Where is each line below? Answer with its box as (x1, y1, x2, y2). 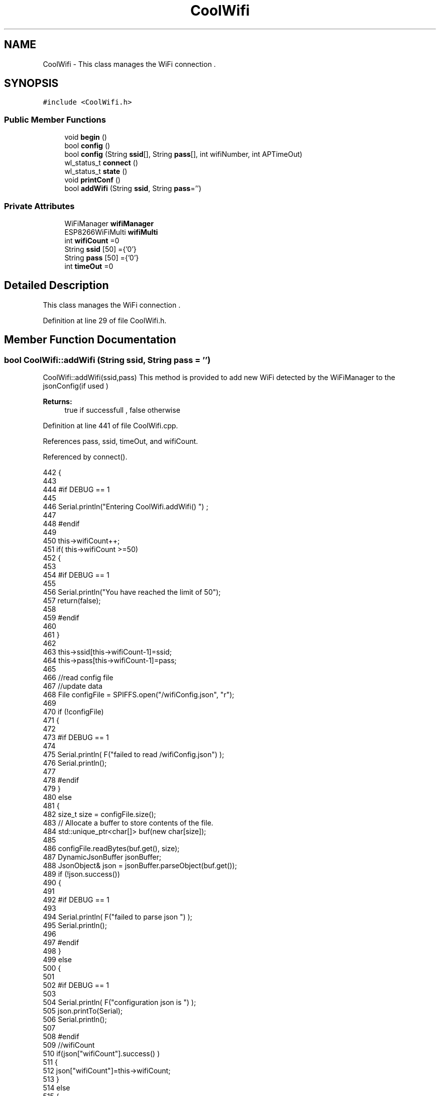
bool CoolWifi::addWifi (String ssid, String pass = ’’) (4, 354, 211, 365)
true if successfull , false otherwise (64, 406, 180, 414)
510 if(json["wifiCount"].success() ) (43, 1049, 160, 1058)
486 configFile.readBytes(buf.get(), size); (43, 844, 180, 853)
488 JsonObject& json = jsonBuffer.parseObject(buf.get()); (43, 861, 237, 870)
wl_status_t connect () (64, 158, 138, 167)
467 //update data (43, 682, 102, 690)
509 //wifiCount (43, 1041, 95, 1049)
